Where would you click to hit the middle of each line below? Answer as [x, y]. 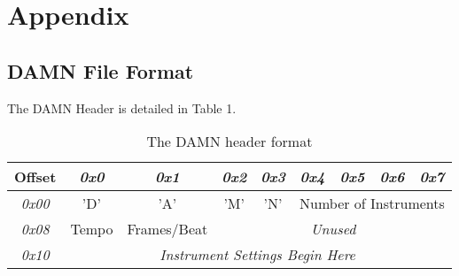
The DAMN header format [229, 142]
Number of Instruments [372, 203]
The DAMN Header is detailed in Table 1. [122, 107]
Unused [333, 229]
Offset [35, 177]
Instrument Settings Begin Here [257, 255]
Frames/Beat [167, 229]
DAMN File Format [101, 70]
